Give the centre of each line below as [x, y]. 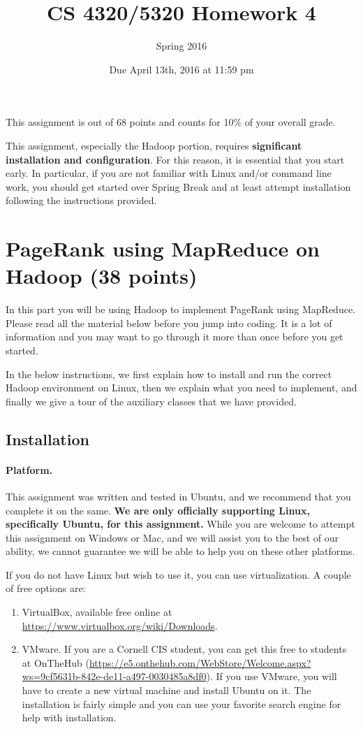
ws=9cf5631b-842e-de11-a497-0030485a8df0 [114, 676]
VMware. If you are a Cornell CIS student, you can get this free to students [184, 649]
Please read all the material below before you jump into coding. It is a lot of [169, 323]
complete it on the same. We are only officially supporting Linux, [158, 510]
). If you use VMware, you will [272, 676]
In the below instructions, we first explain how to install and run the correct [169, 374]
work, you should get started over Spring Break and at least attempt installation [178, 186]
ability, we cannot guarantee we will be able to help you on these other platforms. [180, 551]
